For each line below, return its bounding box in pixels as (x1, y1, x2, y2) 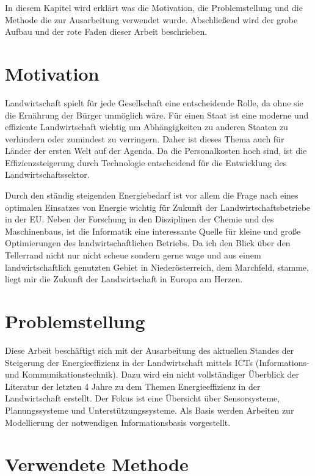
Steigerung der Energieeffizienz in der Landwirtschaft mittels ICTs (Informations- (5, 356, 310, 368)
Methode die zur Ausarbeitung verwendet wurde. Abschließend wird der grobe (5, 13, 298, 26)
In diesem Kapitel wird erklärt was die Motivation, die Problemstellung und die (5, 1, 303, 13)
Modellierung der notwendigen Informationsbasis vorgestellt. (5, 416, 231, 428)
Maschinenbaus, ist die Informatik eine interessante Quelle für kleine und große (5, 224, 301, 237)
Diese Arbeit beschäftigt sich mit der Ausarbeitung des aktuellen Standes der (5, 343, 294, 356)
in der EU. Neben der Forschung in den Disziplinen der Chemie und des (5, 213, 274, 225)
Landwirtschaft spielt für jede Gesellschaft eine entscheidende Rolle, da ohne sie (5, 96, 303, 109)
